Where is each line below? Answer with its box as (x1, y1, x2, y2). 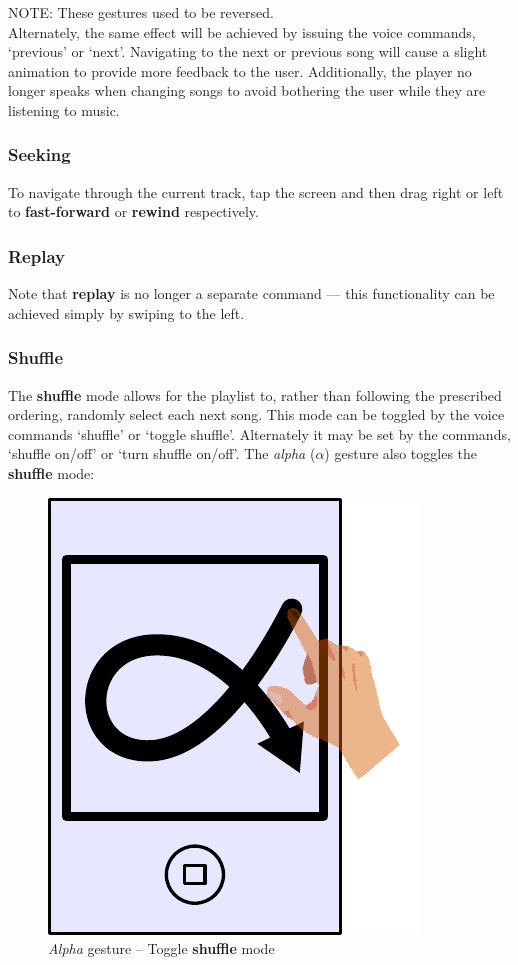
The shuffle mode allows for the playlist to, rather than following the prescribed (8, 384, 502, 405)
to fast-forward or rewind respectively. (8, 201, 259, 222)
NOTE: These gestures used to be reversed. (8, 2, 274, 22)
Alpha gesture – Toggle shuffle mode (48, 938, 275, 959)
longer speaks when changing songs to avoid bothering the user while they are (8, 80, 486, 101)
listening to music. (8, 99, 120, 120)
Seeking (8, 142, 71, 167)
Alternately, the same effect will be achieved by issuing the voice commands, (8, 21, 476, 42)
